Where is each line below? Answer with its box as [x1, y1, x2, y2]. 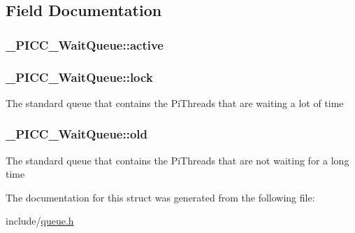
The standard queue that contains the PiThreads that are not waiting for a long [6, 153, 349, 167]
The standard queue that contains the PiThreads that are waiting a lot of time [6, 95, 344, 110]
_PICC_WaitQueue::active [6, 36, 164, 53]
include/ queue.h [6, 213, 74, 228]
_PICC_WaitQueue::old [6, 125, 147, 143]
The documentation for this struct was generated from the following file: [6, 190, 315, 204]
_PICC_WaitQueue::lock [6, 68, 153, 85]
